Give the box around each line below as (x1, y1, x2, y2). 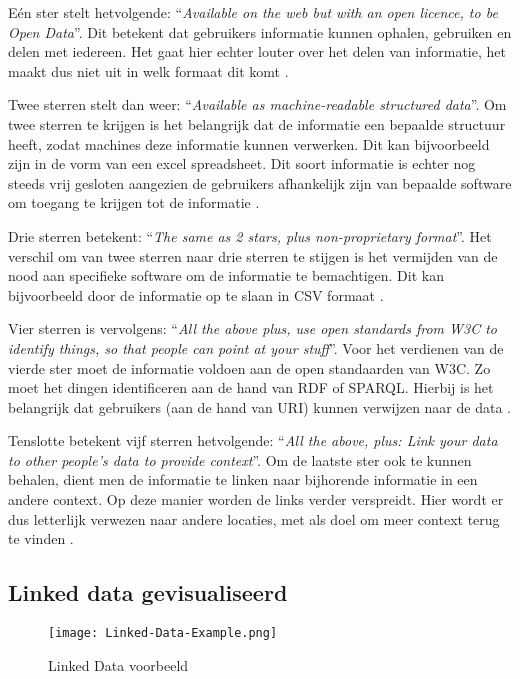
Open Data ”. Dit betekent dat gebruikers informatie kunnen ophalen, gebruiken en (8, 21, 512, 42)
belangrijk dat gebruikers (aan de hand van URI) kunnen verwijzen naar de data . (8, 396, 511, 417)
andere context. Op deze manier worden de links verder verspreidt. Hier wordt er (8, 489, 504, 510)
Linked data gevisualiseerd (8, 577, 288, 608)
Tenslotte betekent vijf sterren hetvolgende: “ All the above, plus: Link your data (8, 430, 498, 451)
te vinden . (8, 528, 74, 549)
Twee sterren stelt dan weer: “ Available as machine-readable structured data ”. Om (8, 94, 507, 115)
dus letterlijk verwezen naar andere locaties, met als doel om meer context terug (8, 508, 500, 529)
